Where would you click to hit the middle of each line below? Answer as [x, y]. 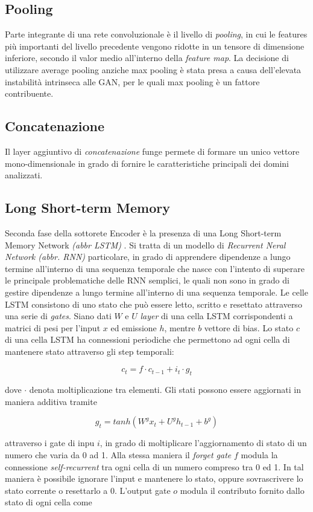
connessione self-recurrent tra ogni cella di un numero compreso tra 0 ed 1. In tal [154, 466]
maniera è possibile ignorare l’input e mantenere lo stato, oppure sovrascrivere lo [154, 478]
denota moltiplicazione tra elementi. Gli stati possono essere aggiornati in [165, 390]
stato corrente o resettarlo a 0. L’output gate [88, 490]
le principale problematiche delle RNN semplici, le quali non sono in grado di [147, 280]
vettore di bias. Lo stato [249, 327]
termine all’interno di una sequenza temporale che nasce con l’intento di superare [155, 268]
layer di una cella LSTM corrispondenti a [217, 316]
